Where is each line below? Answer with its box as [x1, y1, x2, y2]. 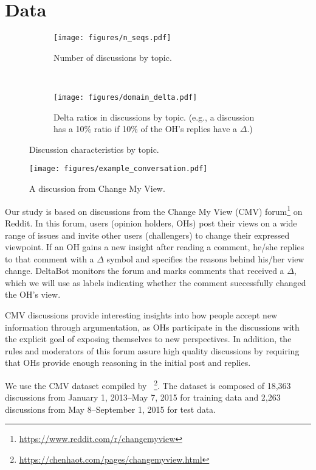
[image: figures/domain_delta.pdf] [53, 93, 197, 102]
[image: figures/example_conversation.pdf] [29, 164, 208, 174]
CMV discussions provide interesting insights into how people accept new [5, 309, 278, 321]
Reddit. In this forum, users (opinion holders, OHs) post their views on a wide [5, 216, 297, 229]
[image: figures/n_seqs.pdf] [53, 33, 171, 43]
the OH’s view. [5, 288, 61, 301]
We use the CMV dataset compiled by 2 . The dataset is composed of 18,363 [5, 377, 291, 391]
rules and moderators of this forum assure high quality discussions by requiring [5, 344, 300, 357]
